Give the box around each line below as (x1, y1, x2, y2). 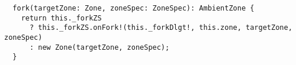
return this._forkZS (21, 13, 102, 22)
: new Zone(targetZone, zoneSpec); (29, 43, 170, 52)
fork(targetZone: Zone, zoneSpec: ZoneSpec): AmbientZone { (12, 4, 255, 12)
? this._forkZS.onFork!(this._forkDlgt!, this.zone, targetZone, (29, 23, 292, 32)
